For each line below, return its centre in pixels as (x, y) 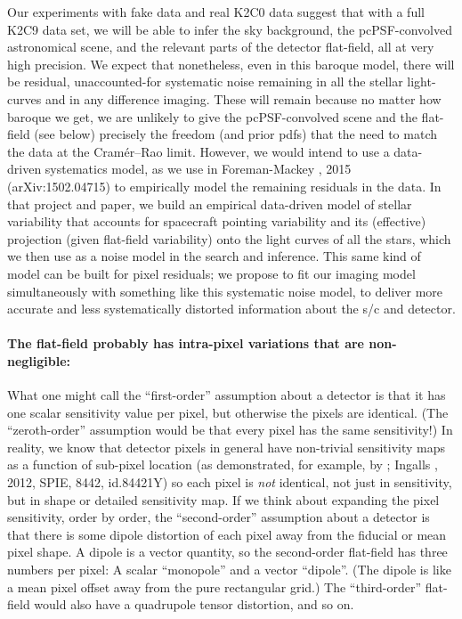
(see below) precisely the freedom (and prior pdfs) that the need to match (235, 134)
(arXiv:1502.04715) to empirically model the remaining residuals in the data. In (224, 186)
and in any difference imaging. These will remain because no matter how (243, 98)
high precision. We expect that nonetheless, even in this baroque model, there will (231, 64)
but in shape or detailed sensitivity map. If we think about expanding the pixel (223, 499)
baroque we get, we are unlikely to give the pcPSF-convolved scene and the (212, 116)
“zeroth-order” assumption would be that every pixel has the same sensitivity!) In (230, 430)
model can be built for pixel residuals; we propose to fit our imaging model (211, 273)
